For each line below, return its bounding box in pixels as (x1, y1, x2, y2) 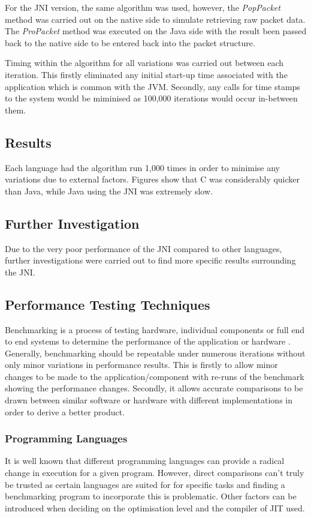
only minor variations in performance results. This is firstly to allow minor (5, 358, 278, 371)
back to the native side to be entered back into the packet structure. (5, 36, 255, 49)
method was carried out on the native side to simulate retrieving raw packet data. (5, 13, 306, 25)
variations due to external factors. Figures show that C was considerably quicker (5, 173, 300, 185)
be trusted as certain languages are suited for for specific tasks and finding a (5, 478, 285, 490)
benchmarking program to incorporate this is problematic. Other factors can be (5, 490, 297, 502)
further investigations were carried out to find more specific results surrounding (5, 254, 296, 267)
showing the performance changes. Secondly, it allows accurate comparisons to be (5, 382, 303, 394)
